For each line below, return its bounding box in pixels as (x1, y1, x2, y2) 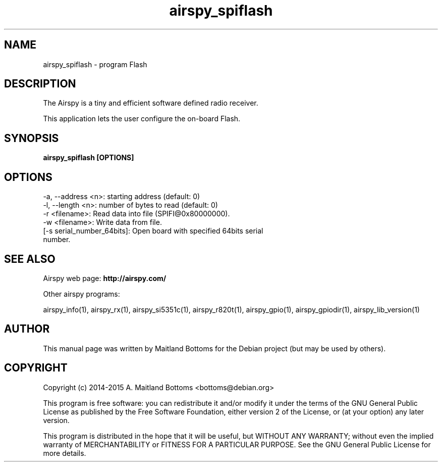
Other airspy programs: (43, 289, 120, 298)
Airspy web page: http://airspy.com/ (43, 273, 167, 283)
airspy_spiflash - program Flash (43, 60, 147, 69)
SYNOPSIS (4, 131, 59, 145)
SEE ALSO (4, 252, 56, 265)
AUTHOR (4, 322, 50, 336)
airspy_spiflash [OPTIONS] (43, 153, 134, 162)
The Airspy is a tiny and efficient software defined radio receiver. (43, 99, 258, 108)
